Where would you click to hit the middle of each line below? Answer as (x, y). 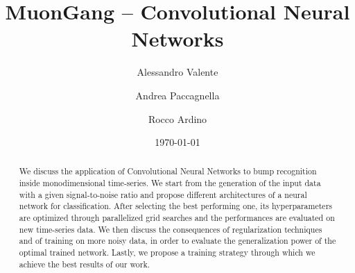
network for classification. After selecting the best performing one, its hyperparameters (175, 206)
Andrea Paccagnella (177, 95)
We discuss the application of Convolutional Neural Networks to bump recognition (168, 171)
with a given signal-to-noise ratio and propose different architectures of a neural (163, 194)
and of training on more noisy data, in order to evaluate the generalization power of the (177, 241)
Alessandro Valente (177, 72)
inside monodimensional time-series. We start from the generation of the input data (170, 183)
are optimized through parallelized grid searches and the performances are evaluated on (177, 218)
